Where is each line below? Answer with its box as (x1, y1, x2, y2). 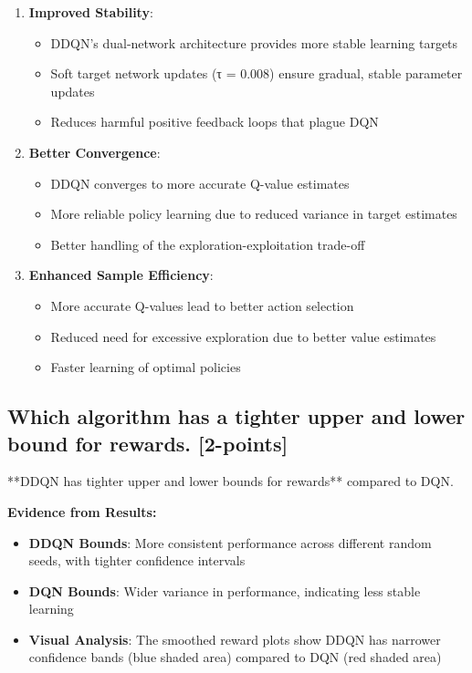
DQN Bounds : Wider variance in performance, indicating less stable (28, 581, 421, 600)
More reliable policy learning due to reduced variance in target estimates (50, 204, 457, 223)
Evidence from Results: (7, 502, 157, 521)
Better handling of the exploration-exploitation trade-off (50, 234, 365, 254)
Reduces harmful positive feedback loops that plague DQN (50, 112, 379, 131)
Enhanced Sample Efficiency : (28, 265, 214, 285)
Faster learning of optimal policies (50, 357, 241, 377)
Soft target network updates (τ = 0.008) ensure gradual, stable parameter (50, 64, 463, 83)
